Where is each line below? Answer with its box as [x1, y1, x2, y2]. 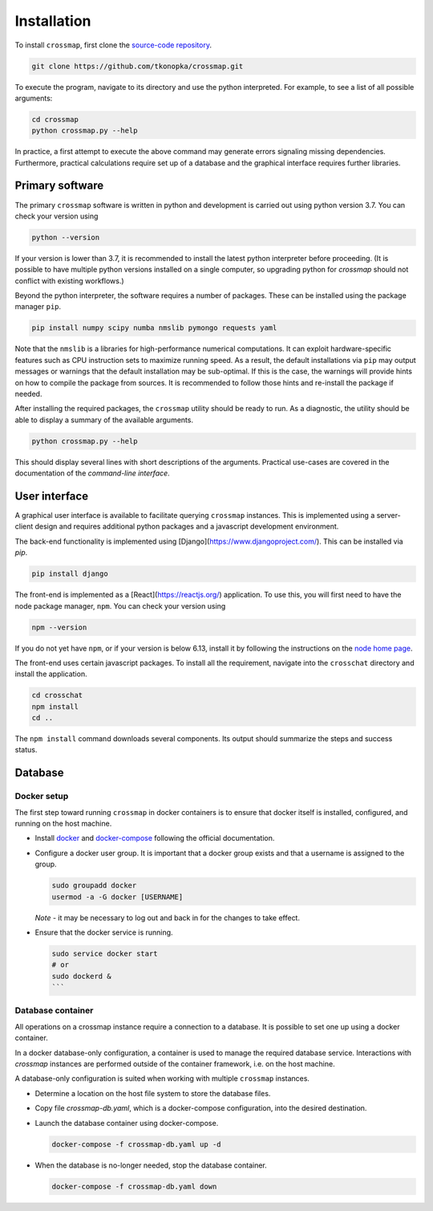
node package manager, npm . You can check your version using [14, 601, 226, 610]
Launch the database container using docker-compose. [34, 1118, 219, 1127]
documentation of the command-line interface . [14, 468, 170, 478]
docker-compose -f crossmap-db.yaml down [51, 1181, 217, 1191]
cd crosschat [31, 691, 83, 700]
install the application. [14, 669, 87, 679]
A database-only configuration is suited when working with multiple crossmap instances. [14, 1074, 310, 1083]
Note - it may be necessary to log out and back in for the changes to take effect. [34, 912, 301, 923]
